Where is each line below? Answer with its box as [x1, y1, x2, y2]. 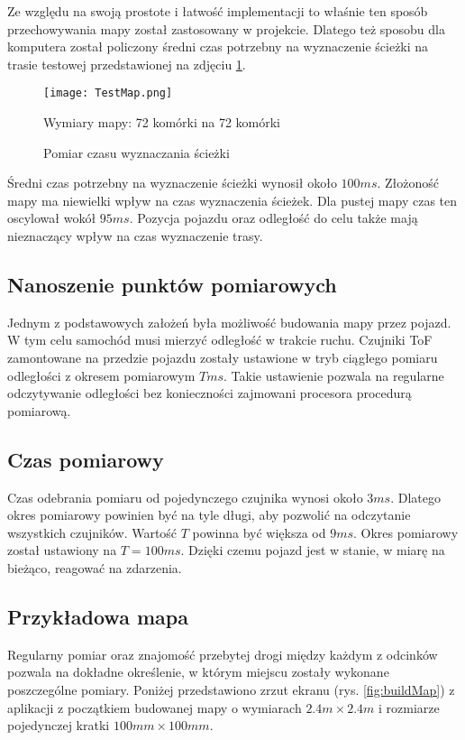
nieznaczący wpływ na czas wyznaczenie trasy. [7, 227, 263, 245]
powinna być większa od [192, 523, 326, 541]
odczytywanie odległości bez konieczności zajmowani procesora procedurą [7, 384, 412, 402]
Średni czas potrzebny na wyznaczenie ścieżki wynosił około [7, 173, 337, 192]
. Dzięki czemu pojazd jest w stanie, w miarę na [180, 541, 445, 560]
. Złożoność [377, 173, 439, 192]
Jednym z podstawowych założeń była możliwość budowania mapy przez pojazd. [7, 312, 451, 331]
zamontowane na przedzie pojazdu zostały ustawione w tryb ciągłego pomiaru [7, 347, 438, 366]
